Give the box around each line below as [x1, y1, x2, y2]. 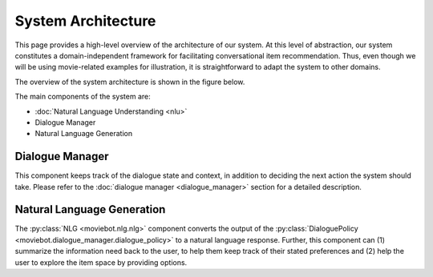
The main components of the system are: [14, 92, 152, 102]
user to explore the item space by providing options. [14, 257, 188, 267]
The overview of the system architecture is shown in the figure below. [14, 77, 245, 86]
